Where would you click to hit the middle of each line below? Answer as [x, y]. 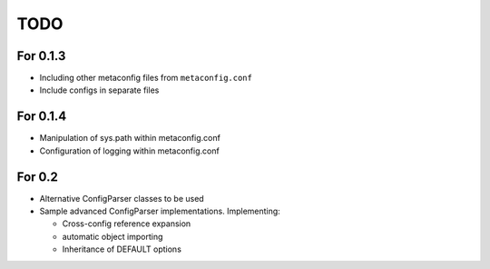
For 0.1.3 [41, 56]
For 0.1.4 [42, 117]
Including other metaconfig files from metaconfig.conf [146, 78]
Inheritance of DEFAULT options [122, 249]
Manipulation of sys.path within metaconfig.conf [130, 138]
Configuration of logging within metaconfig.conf [129, 151]
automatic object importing [113, 236]
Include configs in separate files [99, 90]
